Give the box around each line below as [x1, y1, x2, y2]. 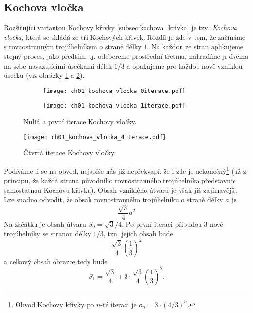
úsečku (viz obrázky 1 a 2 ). [4, 70, 85, 80]
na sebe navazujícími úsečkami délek [4, 60, 112, 71]
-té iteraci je [100, 299, 137, 309]
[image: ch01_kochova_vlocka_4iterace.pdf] [23, 133, 166, 141]
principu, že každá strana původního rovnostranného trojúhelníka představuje [4, 175, 236, 185]
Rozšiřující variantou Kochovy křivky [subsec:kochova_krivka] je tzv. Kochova [4, 22, 237, 33]
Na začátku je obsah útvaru [4, 219, 86, 229]
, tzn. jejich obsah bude [103, 228, 173, 239]
